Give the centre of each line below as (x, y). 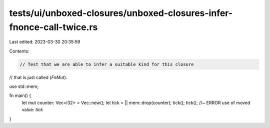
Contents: (19, 51)
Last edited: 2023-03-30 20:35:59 (45, 42)
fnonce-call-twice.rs (53, 27)
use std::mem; (24, 86)
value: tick (32, 109)
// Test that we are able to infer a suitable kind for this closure (107, 64)
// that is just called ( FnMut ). (38, 77)
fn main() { (20, 95)
